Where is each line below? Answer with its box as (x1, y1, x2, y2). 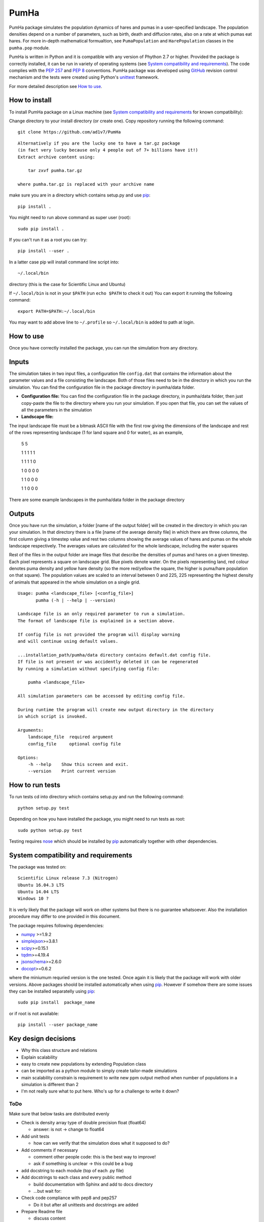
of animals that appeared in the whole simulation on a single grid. (9, 579, 140, 585)
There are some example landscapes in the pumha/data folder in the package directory (9, 497, 185, 502)
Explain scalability (21, 1054, 58, 1060)
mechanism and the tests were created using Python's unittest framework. (9, 74, 159, 80)
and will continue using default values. (18, 638, 118, 644)
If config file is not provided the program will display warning (18, 632, 180, 637)
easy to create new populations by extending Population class (21, 1061, 146, 1067)
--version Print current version (27, 768, 116, 774)
